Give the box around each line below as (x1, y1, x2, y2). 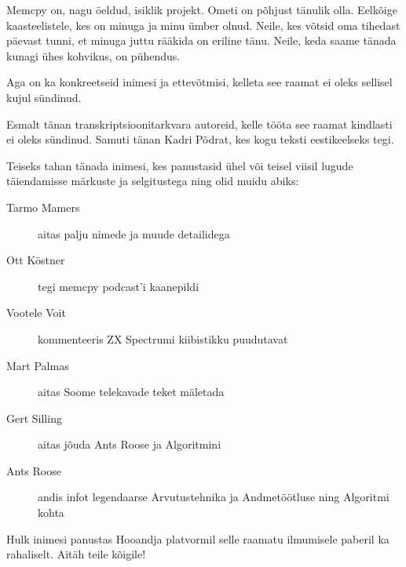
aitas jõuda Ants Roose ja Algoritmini (38, 436, 221, 453)
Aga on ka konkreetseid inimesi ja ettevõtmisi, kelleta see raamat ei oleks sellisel (6, 74, 393, 90)
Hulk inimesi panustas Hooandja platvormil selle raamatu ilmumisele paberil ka (6, 530, 390, 547)
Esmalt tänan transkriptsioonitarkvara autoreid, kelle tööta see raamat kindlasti (6, 115, 393, 132)
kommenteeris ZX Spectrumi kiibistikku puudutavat (38, 330, 288, 347)
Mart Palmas (6, 357, 69, 373)
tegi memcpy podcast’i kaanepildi (38, 278, 199, 294)
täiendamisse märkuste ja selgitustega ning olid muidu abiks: (6, 173, 299, 189)
